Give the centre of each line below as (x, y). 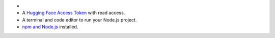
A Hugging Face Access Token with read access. (74, 13)
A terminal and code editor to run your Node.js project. (79, 19)
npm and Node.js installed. (50, 27)
